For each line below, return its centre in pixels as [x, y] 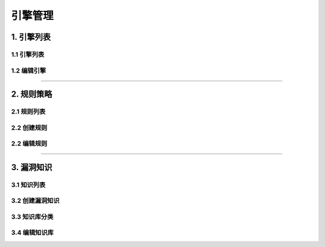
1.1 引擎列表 [28, 54]
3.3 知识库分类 [32, 216]
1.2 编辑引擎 [29, 70]
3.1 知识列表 [28, 184]
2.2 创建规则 [29, 127]
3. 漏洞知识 [32, 167]
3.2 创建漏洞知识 [36, 201]
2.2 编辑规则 [29, 144]
